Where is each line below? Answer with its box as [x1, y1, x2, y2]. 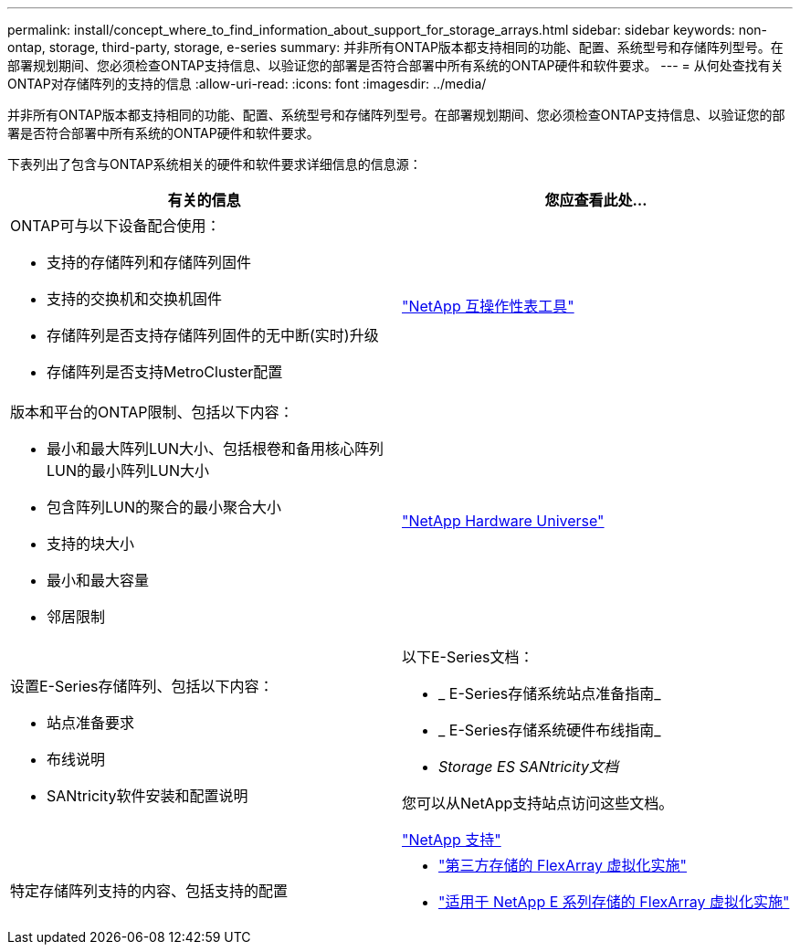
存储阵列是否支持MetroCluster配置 [47, 363, 283, 381]
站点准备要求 [47, 714, 135, 732]
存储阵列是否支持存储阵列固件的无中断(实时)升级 [47, 326, 379, 344]
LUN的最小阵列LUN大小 [47, 461, 210, 480]
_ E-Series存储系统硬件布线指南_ [438, 721, 661, 739]
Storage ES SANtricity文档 [438, 757, 618, 776]
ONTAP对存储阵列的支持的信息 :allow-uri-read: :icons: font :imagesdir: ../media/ [7, 76, 487, 91]
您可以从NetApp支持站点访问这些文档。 [402, 794, 674, 812]
